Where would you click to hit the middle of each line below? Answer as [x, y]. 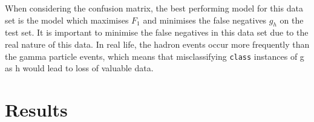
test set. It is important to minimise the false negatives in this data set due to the [157, 32]
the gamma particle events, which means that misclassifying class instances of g [155, 56]
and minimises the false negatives [205, 20]
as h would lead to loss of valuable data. [79, 68]
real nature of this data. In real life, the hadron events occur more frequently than [157, 44]
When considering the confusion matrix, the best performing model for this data [154, 8]
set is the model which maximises [67, 20]
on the [292, 20]
